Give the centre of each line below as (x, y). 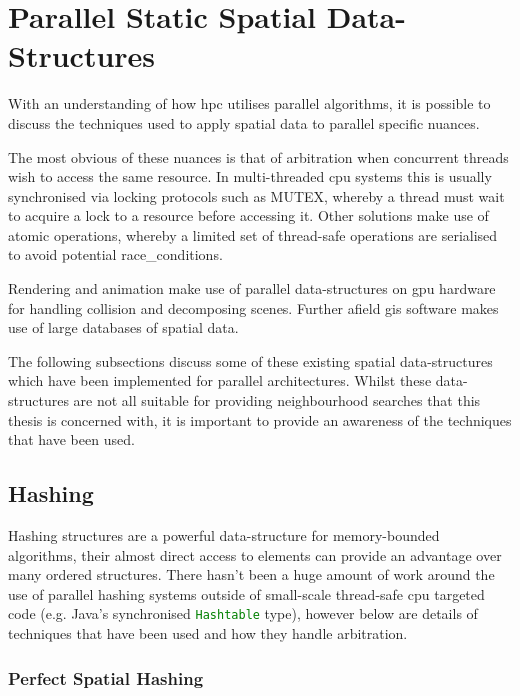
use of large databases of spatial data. (123, 327)
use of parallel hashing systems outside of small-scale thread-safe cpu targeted (246, 593)
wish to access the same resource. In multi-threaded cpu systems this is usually (250, 176)
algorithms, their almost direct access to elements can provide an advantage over (255, 554)
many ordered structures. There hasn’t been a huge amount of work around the (251, 574)
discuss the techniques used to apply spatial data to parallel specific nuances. (244, 122)
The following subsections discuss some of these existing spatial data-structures (250, 360)
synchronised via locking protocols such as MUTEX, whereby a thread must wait (256, 195)
